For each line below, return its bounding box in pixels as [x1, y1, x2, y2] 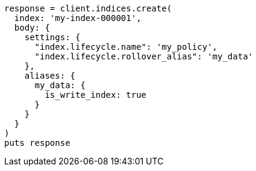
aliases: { [24, 71, 76, 80]
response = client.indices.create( [4, 4, 172, 13]
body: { [14, 23, 50, 32]
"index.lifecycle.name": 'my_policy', [34, 42, 218, 52]
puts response [4, 138, 70, 148]
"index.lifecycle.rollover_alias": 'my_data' [34, 52, 254, 61]
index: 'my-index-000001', [14, 13, 142, 23]
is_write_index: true [45, 90, 147, 100]
